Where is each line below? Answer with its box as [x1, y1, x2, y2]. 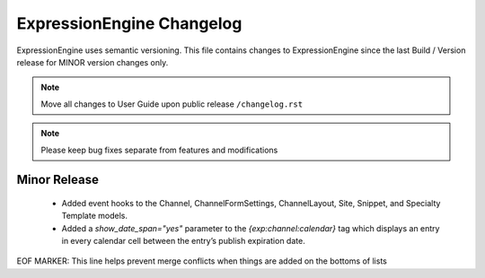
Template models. [61, 211, 128, 222]
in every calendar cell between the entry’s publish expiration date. [61, 236, 305, 247]
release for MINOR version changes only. [16, 56, 169, 67]
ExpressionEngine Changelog [16, 13, 242, 33]
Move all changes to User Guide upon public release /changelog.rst [40, 99, 304, 109]
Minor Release [16, 172, 99, 187]
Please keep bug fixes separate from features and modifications [40, 144, 278, 155]
